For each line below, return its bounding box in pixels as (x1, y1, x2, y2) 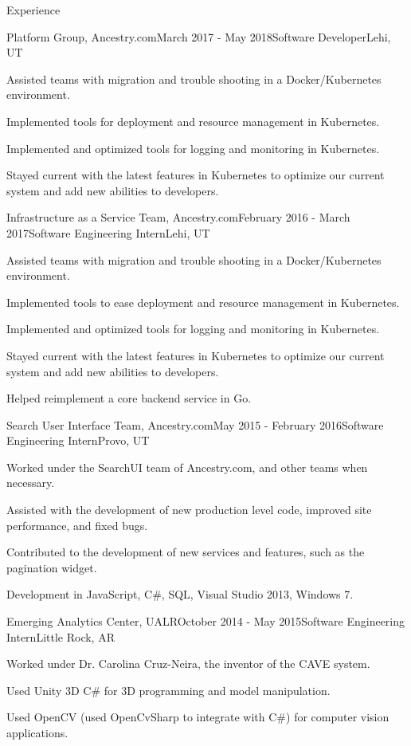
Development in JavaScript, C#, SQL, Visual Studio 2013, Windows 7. (6, 586, 354, 603)
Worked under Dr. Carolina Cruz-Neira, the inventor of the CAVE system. (6, 655, 370, 672)
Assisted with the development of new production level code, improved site (6, 501, 372, 518)
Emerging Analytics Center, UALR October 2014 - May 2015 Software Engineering (6, 613, 405, 630)
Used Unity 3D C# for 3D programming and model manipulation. (6, 681, 331, 698)
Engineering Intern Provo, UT (6, 432, 150, 449)
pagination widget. (6, 559, 97, 575)
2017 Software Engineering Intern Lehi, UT (6, 224, 210, 241)
